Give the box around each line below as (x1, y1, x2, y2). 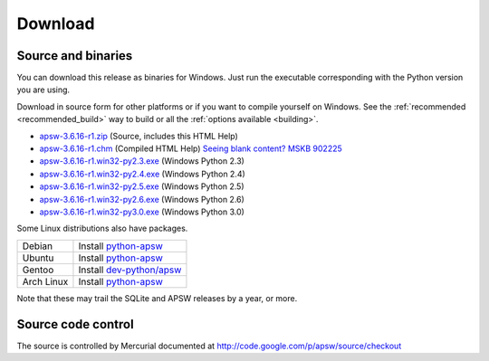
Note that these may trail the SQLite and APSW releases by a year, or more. (16, 292, 298, 303)
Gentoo (22, 263, 54, 276)
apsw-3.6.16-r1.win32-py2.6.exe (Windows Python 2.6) (39, 194, 244, 204)
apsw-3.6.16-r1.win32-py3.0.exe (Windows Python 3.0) (39, 206, 244, 217)
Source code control (16, 317, 135, 332)
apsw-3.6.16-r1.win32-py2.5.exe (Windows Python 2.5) (39, 181, 244, 192)
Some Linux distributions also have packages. (16, 223, 188, 234)
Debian (22, 240, 53, 252)
